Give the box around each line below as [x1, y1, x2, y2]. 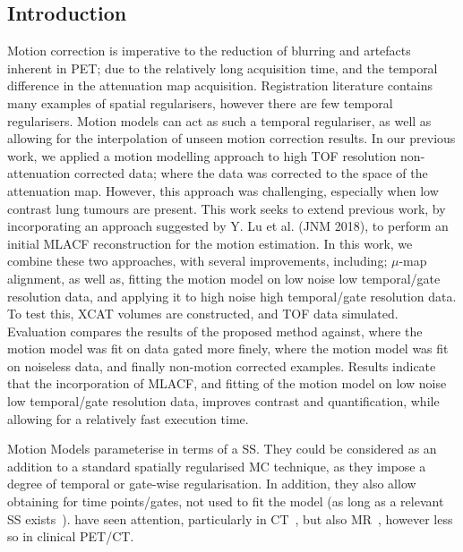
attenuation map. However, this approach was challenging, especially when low [7, 181, 439, 200]
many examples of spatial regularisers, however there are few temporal [7, 93, 393, 112]
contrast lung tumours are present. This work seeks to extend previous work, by [7, 199, 446, 217]
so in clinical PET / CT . [7, 527, 134, 546]
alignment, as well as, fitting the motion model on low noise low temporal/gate [7, 268, 441, 287]
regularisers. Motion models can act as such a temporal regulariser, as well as [7, 111, 432, 130]
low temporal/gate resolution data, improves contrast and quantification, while [7, 392, 440, 411]
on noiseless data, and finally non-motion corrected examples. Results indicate [7, 356, 436, 375]
